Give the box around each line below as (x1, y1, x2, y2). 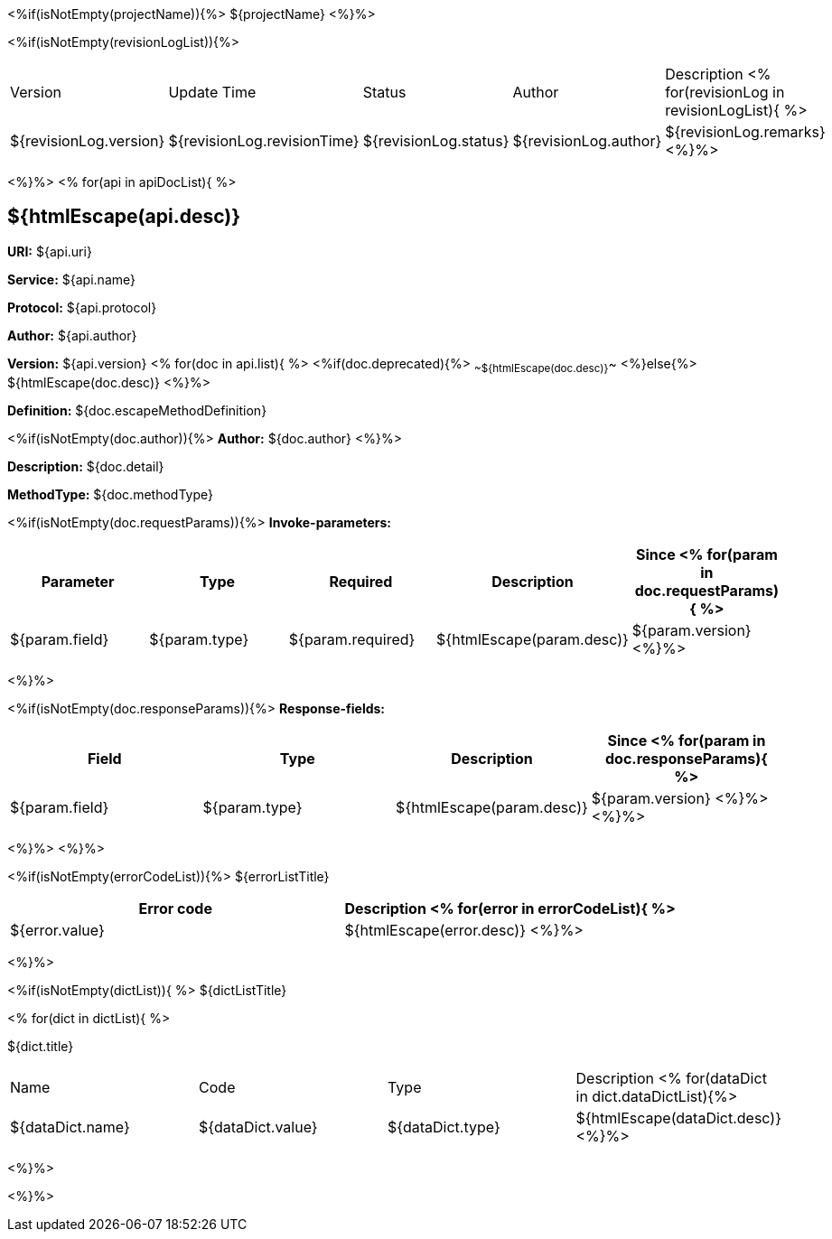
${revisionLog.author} (512, 132, 662, 150)
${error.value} (10, 920, 105, 939)
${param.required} (288, 629, 416, 648)
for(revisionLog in (665, 83, 785, 101)
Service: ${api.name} (7, 271, 136, 287)
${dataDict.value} (199, 1117, 318, 1136)
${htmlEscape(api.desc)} (7, 205, 241, 228)
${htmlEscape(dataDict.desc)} (575, 1108, 781, 1127)
